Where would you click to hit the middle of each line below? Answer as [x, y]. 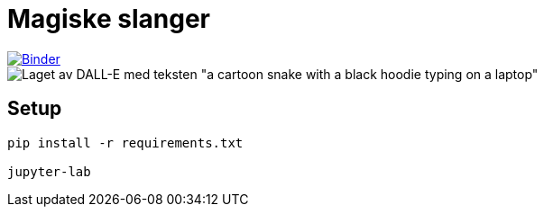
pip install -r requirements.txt [125, 143]
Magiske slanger [109, 19]
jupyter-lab [49, 171]
